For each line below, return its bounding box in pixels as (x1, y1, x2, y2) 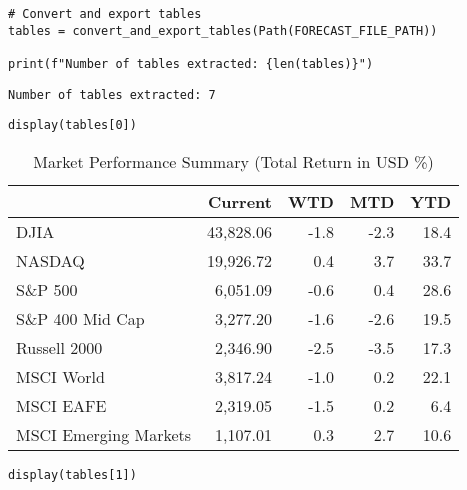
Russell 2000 (16, 335, 103, 359)
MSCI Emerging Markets (16, 422, 192, 446)
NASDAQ (16, 248, 85, 272)
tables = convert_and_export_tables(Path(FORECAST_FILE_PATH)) (8, 23, 438, 38)
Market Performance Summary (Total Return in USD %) (33, 149, 434, 173)
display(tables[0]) (8, 118, 137, 133)
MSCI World (16, 364, 105, 388)
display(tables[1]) (8, 467, 137, 482)
